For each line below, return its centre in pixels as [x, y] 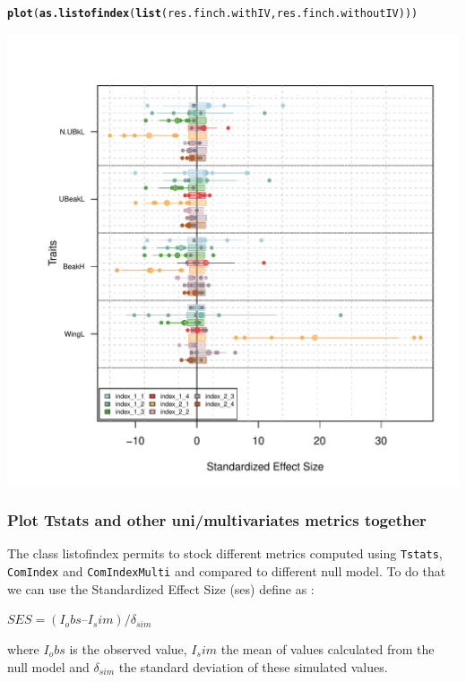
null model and [48, 666]
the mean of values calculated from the [328, 648]
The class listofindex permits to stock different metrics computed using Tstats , [225, 553]
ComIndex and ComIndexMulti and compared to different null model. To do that [227, 571]
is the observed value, [128, 648]
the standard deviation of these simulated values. [253, 666]
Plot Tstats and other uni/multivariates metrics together [217, 520]
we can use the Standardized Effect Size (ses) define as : [161, 588]
